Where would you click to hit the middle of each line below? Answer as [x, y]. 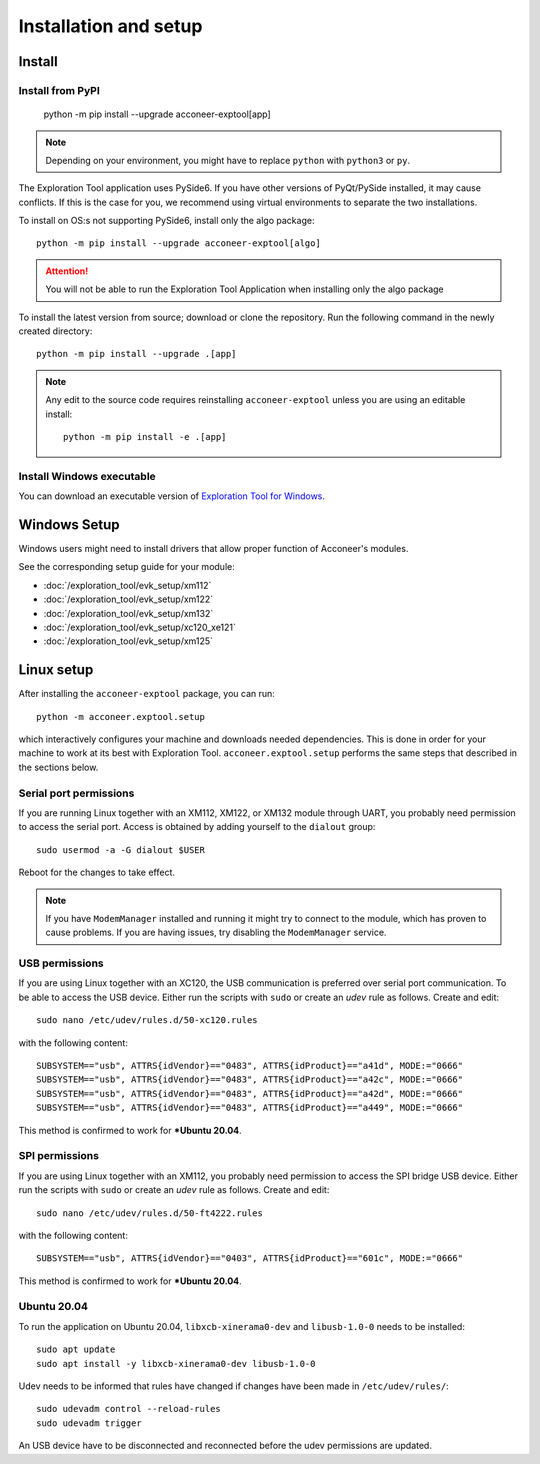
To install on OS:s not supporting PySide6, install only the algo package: [166, 221]
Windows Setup [69, 524]
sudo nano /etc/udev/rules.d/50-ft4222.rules [150, 1213]
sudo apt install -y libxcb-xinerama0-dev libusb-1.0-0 [176, 1363]
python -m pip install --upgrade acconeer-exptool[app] [157, 114]
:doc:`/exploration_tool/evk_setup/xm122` [128, 599]
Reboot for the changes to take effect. [96, 872]
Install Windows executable [87, 476]
